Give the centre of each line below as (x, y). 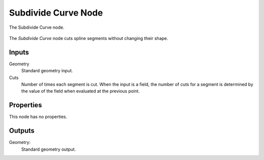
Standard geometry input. (47, 71)
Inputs (19, 52)
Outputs (22, 131)
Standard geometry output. (48, 149)
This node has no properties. (38, 117)
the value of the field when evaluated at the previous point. (81, 91)
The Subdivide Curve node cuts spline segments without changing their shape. (88, 38)
